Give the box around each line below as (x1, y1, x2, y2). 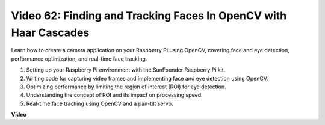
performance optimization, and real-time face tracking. (11, 55, 147, 62)
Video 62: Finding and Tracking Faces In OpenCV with (11, 9, 287, 22)
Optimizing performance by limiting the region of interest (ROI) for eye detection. (26, 83, 226, 90)
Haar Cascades (11, 26, 90, 39)
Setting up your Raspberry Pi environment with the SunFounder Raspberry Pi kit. (26, 66, 226, 73)
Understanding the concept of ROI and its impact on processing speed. (26, 91, 203, 99)
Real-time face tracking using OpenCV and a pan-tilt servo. (26, 100, 173, 107)
